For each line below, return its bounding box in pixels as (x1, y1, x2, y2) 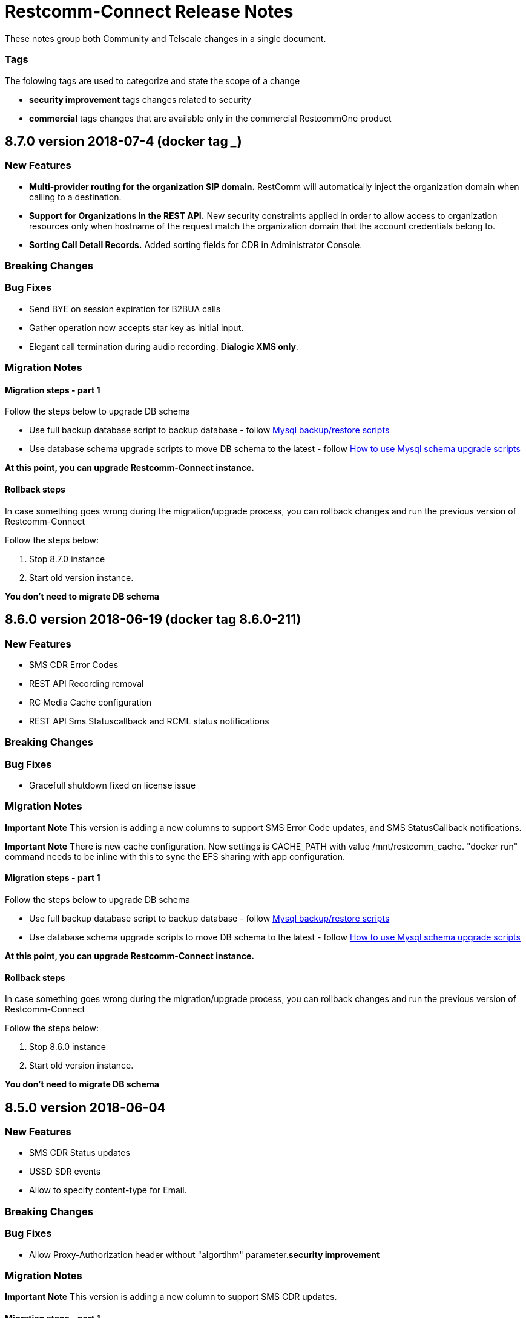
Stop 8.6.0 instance (29, 1041, 107, 1052)
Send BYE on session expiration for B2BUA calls (29, 303, 221, 314)
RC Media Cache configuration (29, 697, 152, 707)
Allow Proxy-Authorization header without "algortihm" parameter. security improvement (29, 1249, 380, 1260)
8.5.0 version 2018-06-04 (5, 1100, 166, 1115)
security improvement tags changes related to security (29, 94, 251, 105)
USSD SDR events (29, 1166, 101, 1177)
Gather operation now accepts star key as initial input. (29, 322, 244, 333)
